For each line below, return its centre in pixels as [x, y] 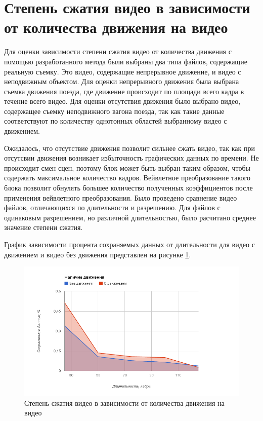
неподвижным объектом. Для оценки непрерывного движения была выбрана [122, 81]
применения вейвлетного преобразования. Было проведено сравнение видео [121, 197]
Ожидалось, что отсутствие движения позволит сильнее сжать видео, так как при [129, 148]
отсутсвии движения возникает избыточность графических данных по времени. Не [131, 158]
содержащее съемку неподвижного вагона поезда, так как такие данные [114, 111]
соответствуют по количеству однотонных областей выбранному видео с [116, 121]
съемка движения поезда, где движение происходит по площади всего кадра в [124, 91]
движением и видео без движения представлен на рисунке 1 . [98, 254]
